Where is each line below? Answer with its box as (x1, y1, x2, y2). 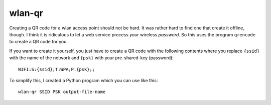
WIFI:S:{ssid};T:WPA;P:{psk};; (18, 66, 95, 72)
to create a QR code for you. (9, 39, 68, 45)
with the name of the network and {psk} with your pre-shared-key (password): (9, 55, 174, 61)
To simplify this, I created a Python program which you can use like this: (9, 77, 158, 83)
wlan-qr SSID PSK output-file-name (18, 89, 106, 95)
